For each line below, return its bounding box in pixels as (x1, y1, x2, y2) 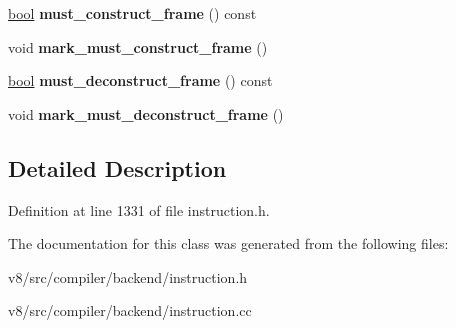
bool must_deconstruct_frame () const (8, 70, 273, 91)
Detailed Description (8, 152, 227, 183)
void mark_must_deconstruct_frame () (8, 103, 284, 124)
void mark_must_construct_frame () (8, 36, 268, 57)
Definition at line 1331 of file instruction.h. (8, 199, 270, 220)
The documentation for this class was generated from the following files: (8, 233, 449, 254)
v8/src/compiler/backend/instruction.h (8, 266, 248, 287)
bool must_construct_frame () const (8, 3, 257, 23)
